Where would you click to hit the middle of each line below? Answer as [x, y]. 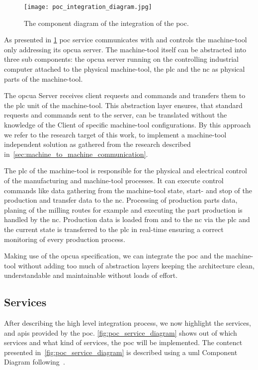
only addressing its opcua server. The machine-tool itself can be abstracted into [125, 49]
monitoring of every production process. [65, 239]
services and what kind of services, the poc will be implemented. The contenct [123, 342]
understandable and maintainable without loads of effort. [91, 275]
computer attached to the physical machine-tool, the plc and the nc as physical [125, 69]
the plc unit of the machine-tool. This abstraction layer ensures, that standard [123, 105]
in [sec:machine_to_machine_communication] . [76, 154]
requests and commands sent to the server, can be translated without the [116, 115]
